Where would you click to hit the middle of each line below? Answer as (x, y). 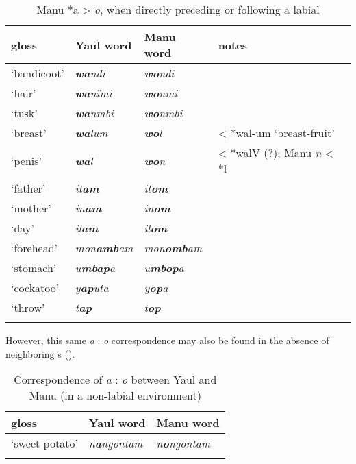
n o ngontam (183, 443)
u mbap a (95, 268)
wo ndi (159, 73)
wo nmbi (163, 113)
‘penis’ (26, 160)
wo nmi (161, 93)
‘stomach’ (34, 268)
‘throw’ (28, 307)
